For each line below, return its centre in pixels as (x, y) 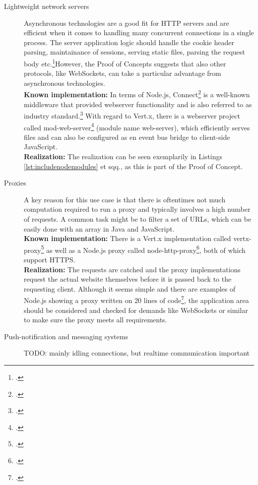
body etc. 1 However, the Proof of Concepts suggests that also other (125, 62)
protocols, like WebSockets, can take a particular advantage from (123, 73)
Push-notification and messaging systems (66, 336)
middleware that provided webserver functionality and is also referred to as (138, 104)
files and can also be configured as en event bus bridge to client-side (127, 137)
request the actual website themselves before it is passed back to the (128, 279)
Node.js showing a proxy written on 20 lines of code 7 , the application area (136, 299)
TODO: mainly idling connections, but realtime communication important (137, 353)
